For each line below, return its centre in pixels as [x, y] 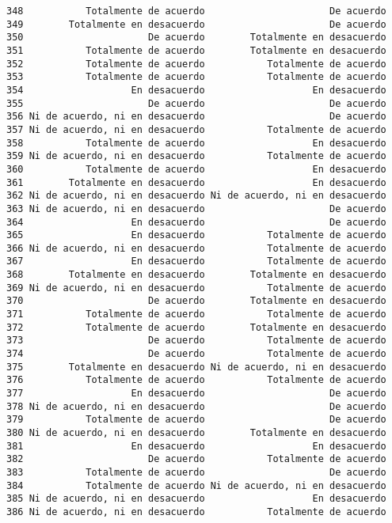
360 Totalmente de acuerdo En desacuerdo [196, 169]
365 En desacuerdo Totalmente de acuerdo [196, 235]
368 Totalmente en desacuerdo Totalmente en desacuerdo [196, 275]
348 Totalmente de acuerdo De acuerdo [196, 11]
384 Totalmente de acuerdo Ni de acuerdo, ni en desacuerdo [196, 485]
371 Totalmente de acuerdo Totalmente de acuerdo [196, 315]
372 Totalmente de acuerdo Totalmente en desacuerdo [196, 327]
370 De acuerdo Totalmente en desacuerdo [196, 301]
